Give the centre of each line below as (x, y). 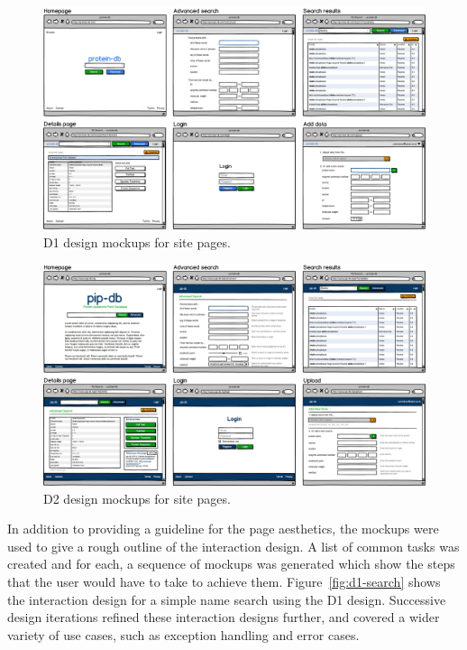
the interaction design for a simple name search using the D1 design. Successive (227, 599)
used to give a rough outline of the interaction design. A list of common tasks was (233, 546)
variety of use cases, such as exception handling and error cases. (183, 634)
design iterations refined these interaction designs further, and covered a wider (224, 617)
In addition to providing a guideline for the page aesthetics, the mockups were (223, 529)
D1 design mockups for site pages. (137, 241)
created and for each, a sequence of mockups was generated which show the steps (231, 564)
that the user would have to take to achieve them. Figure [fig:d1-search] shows (224, 582)
